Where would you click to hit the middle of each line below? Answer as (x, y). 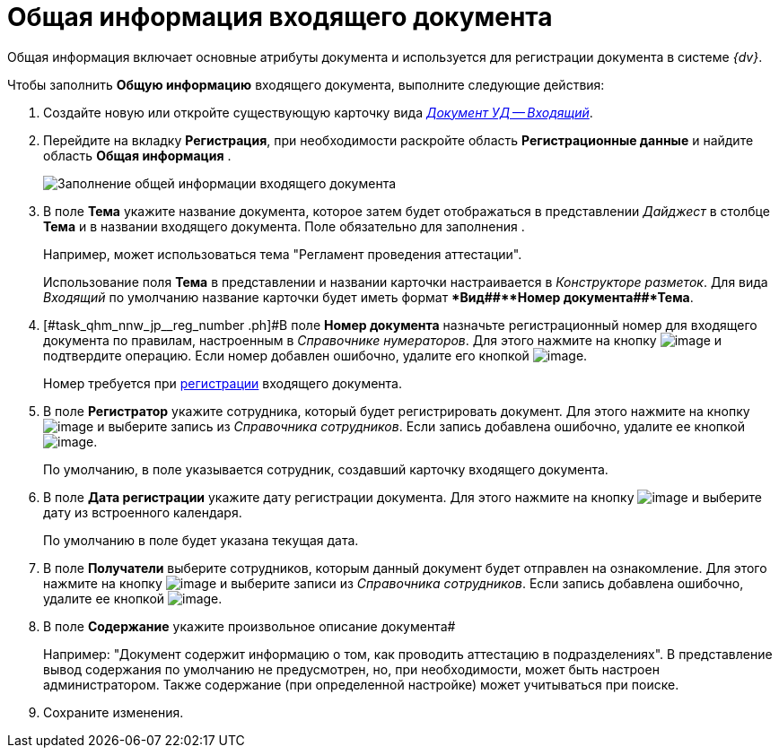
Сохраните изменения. (114, 712)
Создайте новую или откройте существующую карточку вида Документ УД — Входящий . (318, 112)
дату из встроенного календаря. (143, 512)
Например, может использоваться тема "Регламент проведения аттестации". (283, 254)
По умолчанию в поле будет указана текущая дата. (201, 540)
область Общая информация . (137, 155)
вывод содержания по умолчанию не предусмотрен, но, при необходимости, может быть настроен (351, 669)
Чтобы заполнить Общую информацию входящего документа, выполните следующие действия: (306, 84)
